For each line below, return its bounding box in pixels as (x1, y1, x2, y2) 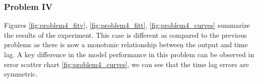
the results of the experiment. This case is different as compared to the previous (4, 29, 247, 40)
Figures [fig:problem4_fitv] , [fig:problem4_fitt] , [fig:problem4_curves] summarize (4, 20, 250, 30)
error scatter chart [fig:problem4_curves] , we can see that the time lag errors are (4, 59, 249, 69)
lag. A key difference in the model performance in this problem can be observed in (4, 49, 254, 59)
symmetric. (4, 69, 38, 79)
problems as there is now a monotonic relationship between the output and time (4, 39, 248, 50)
